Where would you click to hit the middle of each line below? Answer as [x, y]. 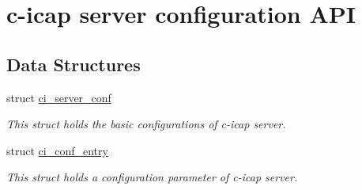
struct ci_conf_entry [57, 150]
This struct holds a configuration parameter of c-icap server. [152, 177]
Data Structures [74, 64]
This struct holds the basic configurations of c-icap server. [146, 124]
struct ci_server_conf [59, 97]
